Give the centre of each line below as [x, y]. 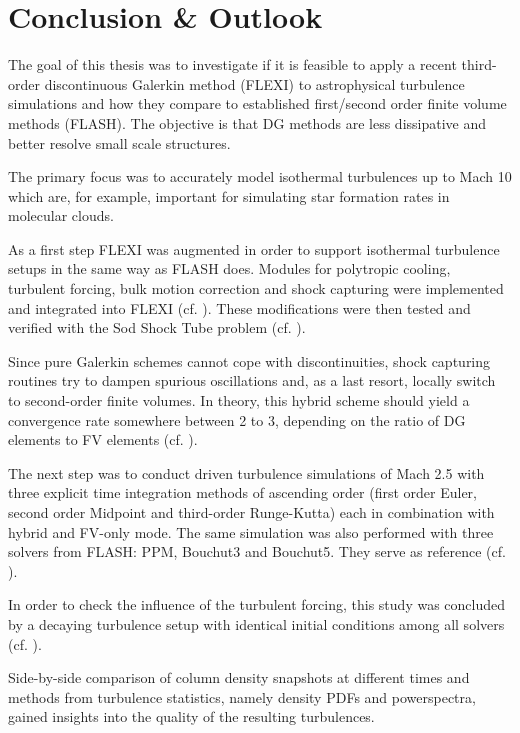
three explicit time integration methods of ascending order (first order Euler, [242, 492]
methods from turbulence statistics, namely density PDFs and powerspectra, [242, 696]
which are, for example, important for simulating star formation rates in [229, 195]
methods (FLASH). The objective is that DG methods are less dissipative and [247, 122]
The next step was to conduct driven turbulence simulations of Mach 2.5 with [246, 472]
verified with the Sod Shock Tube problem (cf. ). [157, 327]
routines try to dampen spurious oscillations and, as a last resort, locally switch [252, 380]
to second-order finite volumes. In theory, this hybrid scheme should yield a [239, 400]
